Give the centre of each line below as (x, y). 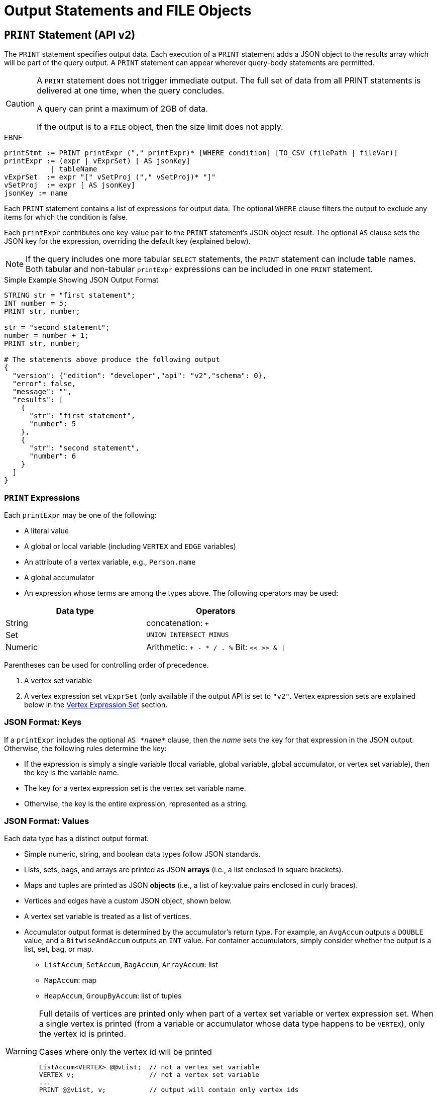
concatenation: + (178, 623)
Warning (21, 1051)
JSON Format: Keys (43, 722)
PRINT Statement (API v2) (70, 35)
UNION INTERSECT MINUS (188, 635)
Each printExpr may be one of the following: (80, 515)
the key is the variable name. (72, 772)
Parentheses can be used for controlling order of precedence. (106, 665)
